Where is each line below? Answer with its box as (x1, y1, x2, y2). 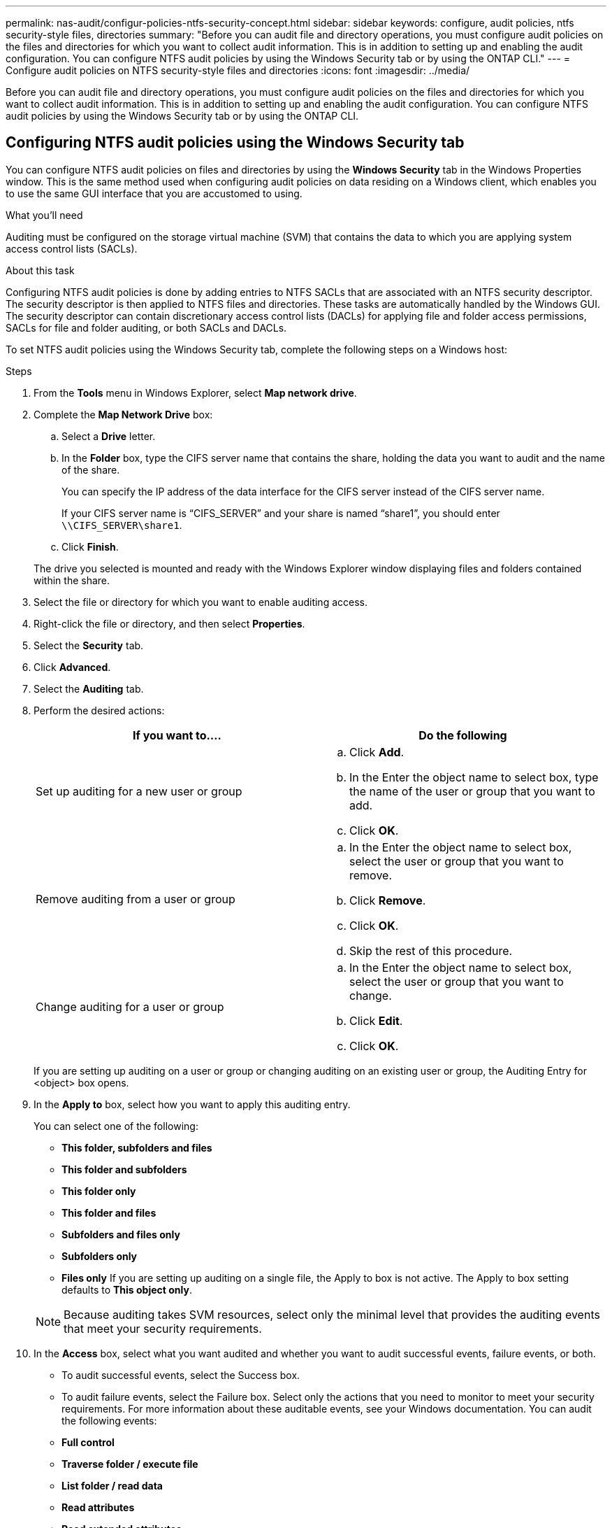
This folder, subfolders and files (61, 1141, 212, 1154)
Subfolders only (61, 1250, 138, 1262)
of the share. (61, 463, 120, 476)
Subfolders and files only (61, 1228, 180, 1240)
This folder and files (61, 1206, 156, 1219)
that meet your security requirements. (64, 1321, 262, 1336)
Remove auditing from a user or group (36, 891, 235, 906)
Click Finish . (61, 540, 119, 553)
